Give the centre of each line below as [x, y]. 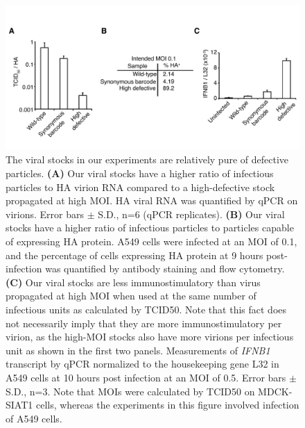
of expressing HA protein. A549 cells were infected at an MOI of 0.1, [151, 241]
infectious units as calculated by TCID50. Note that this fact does [146, 309]
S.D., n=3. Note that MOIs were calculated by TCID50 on [130, 391]
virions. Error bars [45, 214]
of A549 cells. [34, 418]
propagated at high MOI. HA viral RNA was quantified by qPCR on [152, 200]
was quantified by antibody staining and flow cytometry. [165, 269]
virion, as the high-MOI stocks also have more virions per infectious [150, 337]
